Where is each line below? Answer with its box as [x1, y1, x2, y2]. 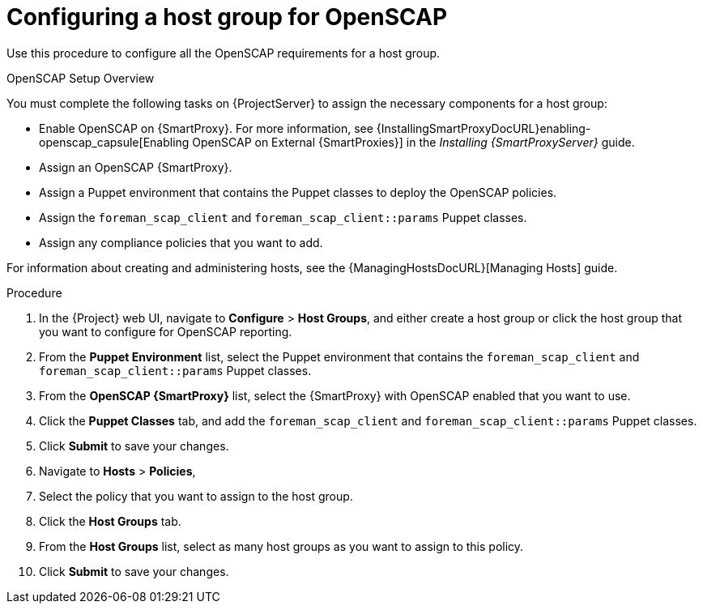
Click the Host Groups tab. [39, 514, 181, 528]
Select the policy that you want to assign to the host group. [39, 488, 353, 503]
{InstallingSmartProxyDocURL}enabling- [376, 121, 591, 135]
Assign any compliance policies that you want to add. [39, 235, 323, 250]
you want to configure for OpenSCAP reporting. [39, 324, 292, 339]
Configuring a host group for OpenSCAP [6, 3, 448, 31]
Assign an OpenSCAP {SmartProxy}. [39, 160, 232, 174]
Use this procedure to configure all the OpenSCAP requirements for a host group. [6, 45, 441, 60]
